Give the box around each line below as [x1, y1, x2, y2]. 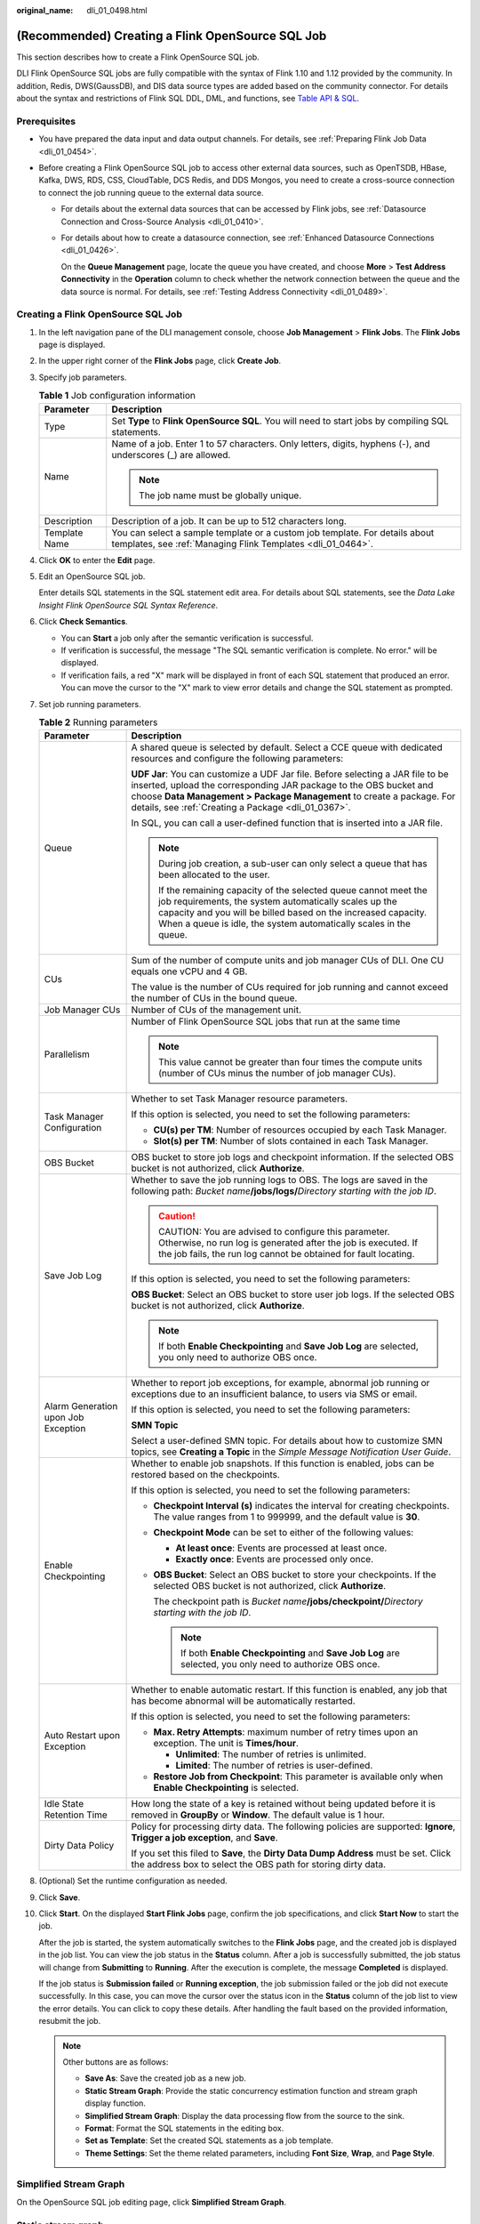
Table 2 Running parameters [38, 716, 158, 729]
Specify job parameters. [38, 372, 127, 383]
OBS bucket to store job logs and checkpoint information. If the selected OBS [131, 1151, 454, 1164]
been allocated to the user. [158, 868, 270, 881]
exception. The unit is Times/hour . [153, 1737, 300, 1750]
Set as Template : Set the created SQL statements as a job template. [84, 2135, 333, 2146]
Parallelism [44, 1048, 91, 1060]
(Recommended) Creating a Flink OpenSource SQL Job [16, 28, 327, 44]
